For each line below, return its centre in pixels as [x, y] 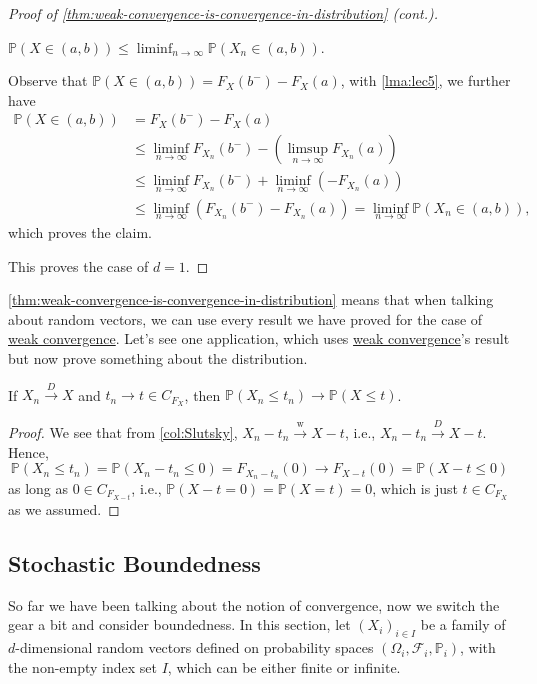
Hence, [28, 451]
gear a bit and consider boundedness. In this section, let [179, 624]
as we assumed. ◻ [64, 509]
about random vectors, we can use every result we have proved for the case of [245, 318]
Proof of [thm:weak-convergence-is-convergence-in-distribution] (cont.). [223, 13]
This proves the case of [78, 265]
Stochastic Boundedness [134, 563]
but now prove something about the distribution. [158, 357]
